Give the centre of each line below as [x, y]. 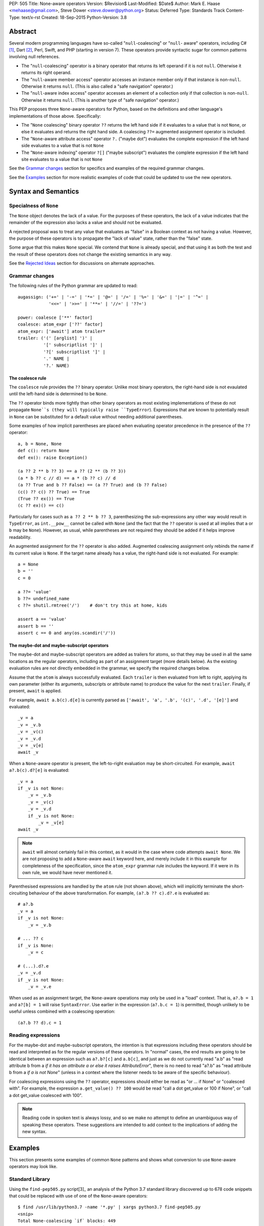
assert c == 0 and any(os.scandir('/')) [67, 633]
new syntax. [34, 1132]
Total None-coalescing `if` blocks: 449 [67, 1221]
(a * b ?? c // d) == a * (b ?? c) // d [67, 478]
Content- [235, 10]
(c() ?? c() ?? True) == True [54, 492]
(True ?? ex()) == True [46, 498]
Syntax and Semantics [44, 191]
